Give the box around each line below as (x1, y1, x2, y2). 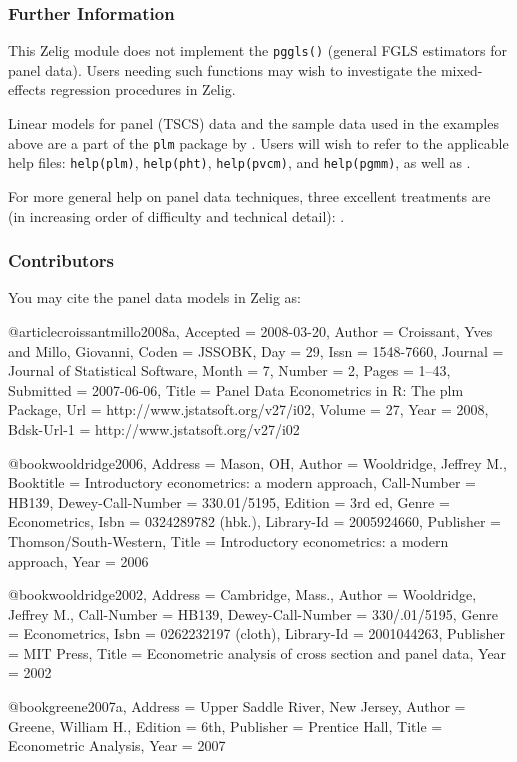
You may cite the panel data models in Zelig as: (8, 287, 301, 308)
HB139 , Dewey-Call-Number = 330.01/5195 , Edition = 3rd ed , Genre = (8, 491, 450, 512)
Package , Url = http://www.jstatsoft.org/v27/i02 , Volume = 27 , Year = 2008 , (8, 399, 489, 420)
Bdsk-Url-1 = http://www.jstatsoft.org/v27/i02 (8, 418, 300, 439)
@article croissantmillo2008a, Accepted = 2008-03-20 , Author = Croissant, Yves (8, 320, 493, 341)
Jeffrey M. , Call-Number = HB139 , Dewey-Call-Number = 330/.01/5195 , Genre (8, 603, 499, 624)
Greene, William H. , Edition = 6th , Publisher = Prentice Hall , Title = (8, 715, 443, 736)
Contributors (8, 248, 115, 273)
